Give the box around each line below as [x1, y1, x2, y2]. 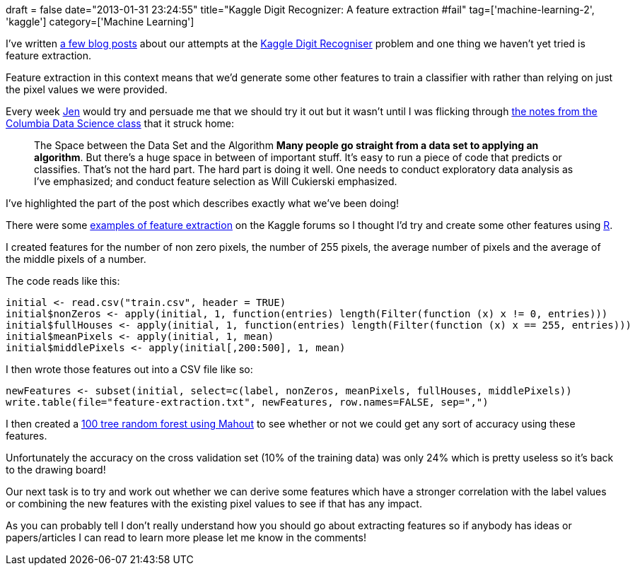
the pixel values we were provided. [6, 83, 168, 95]
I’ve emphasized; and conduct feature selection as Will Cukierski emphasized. [34, 175, 397, 187]
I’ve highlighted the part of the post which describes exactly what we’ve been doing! [6, 197, 400, 209]
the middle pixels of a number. [6, 253, 146, 265]
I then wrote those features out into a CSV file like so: [6, 363, 253, 375]
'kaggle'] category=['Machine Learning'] [6, 16, 194, 28]
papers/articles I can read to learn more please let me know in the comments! [6, 531, 366, 543]
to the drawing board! [6, 464, 106, 476]
